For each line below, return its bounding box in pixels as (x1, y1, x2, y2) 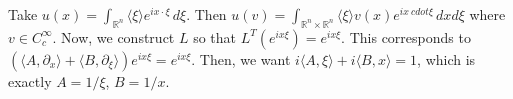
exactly (8, 70, 52, 91)
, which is (417, 48, 476, 69)
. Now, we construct (52, 26, 175, 47)
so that (193, 26, 237, 47)
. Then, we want (191, 48, 291, 69)
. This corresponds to (341, 26, 471, 47)
